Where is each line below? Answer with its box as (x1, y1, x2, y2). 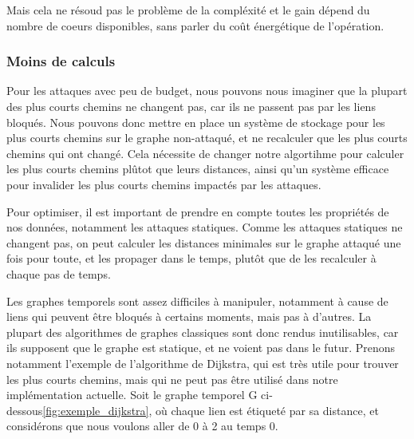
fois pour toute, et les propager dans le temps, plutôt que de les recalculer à (6, 250, 377, 267)
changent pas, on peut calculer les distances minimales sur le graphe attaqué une (6, 234, 401, 251)
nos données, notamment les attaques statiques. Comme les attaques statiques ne (6, 219, 403, 235)
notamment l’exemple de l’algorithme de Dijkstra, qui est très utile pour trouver (6, 354, 399, 371)
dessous (6, 401, 43, 418)
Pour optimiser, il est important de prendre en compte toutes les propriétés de (6, 203, 389, 219)
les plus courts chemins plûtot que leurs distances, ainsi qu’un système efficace (6, 160, 389, 177)
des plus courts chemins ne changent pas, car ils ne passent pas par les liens (6, 98, 376, 114)
